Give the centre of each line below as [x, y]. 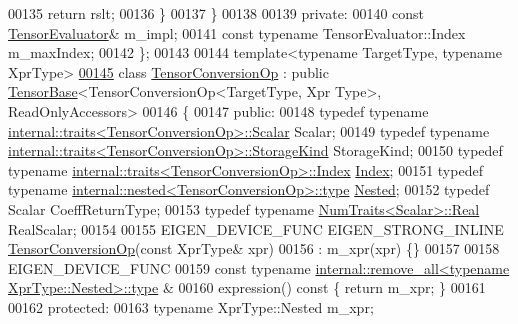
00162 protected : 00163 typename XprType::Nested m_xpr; [191, 306]
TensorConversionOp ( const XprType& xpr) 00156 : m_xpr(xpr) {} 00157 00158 [254, 248]
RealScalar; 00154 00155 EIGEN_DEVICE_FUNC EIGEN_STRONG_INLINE [256, 228]
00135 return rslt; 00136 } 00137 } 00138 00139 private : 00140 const [216, 13]
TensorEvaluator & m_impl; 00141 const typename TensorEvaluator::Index [237, 32]
